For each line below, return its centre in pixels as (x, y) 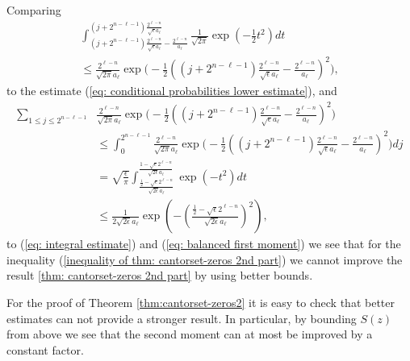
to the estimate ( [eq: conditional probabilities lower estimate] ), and (172, 91)
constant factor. (45, 349)
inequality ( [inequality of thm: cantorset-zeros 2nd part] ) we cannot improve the (205, 259)
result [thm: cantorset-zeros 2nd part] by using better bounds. (160, 275)
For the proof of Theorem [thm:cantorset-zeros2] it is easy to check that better (201, 302)
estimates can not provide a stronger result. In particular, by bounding (182, 318)
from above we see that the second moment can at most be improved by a (190, 334)
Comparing (34, 10)
